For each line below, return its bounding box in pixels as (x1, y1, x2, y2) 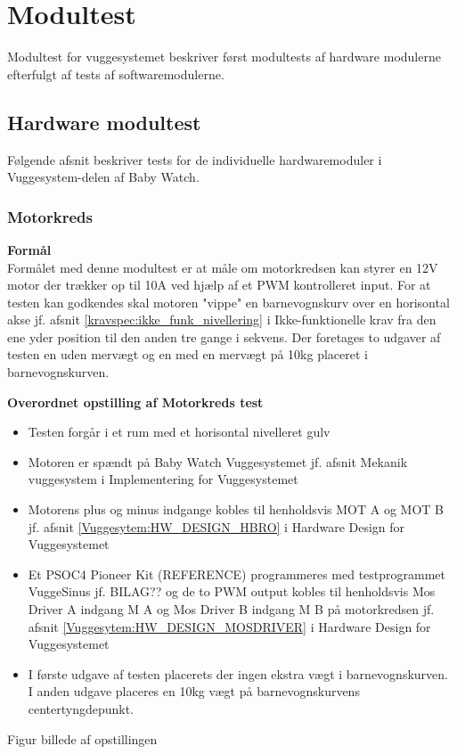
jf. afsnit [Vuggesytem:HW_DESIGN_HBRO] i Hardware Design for (28, 517, 405, 536)
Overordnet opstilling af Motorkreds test (7, 392, 264, 411)
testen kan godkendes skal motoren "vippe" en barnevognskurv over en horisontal (7, 292, 450, 311)
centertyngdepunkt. (28, 699, 135, 717)
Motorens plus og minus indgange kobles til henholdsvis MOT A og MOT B (28, 500, 444, 519)
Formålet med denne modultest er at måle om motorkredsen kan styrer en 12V (7, 258, 438, 276)
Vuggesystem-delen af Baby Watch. (7, 168, 200, 186)
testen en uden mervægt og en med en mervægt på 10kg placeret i (7, 345, 368, 364)
